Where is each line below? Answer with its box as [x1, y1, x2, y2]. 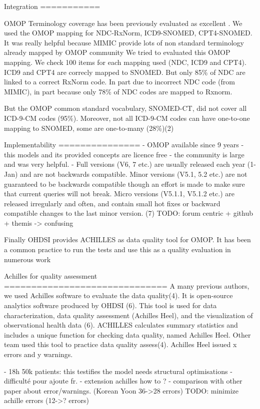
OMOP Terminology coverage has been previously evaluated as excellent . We [4, 17, 242, 28]
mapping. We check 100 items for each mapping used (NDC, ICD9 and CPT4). [4, 56, 246, 67]
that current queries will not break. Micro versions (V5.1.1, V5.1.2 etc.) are [4, 188, 234, 199]
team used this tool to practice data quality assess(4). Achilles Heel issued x [4, 339, 237, 350]
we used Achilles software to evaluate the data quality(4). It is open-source [4, 290, 233, 301]
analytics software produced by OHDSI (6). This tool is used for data [4, 300, 217, 311]
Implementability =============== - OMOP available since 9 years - [4, 139, 244, 150]
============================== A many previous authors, [4, 280, 249, 291]
